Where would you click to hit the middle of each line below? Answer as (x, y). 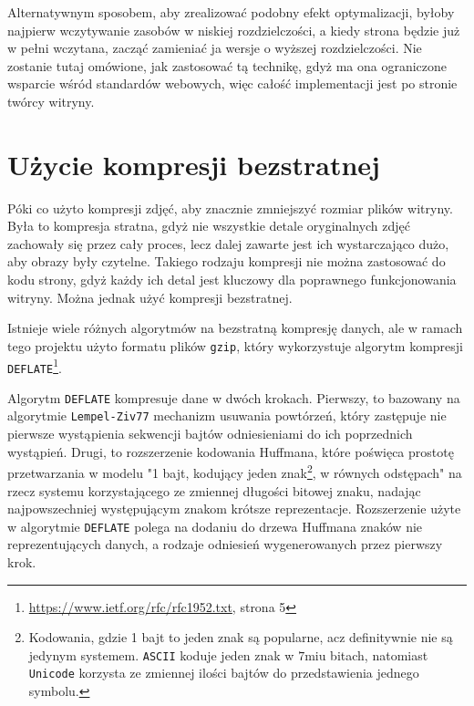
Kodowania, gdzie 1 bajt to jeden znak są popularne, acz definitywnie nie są (241, 637)
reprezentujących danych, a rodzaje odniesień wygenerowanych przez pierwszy (225, 544)
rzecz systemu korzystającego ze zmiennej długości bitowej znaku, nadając (214, 490)
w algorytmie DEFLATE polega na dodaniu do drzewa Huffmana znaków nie (215, 526)
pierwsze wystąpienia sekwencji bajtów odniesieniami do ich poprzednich (210, 434)
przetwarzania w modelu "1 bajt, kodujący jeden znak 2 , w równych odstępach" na (235, 471)
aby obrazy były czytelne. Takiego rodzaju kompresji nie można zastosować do (227, 261)
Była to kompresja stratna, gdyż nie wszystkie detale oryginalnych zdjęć (209, 226)
